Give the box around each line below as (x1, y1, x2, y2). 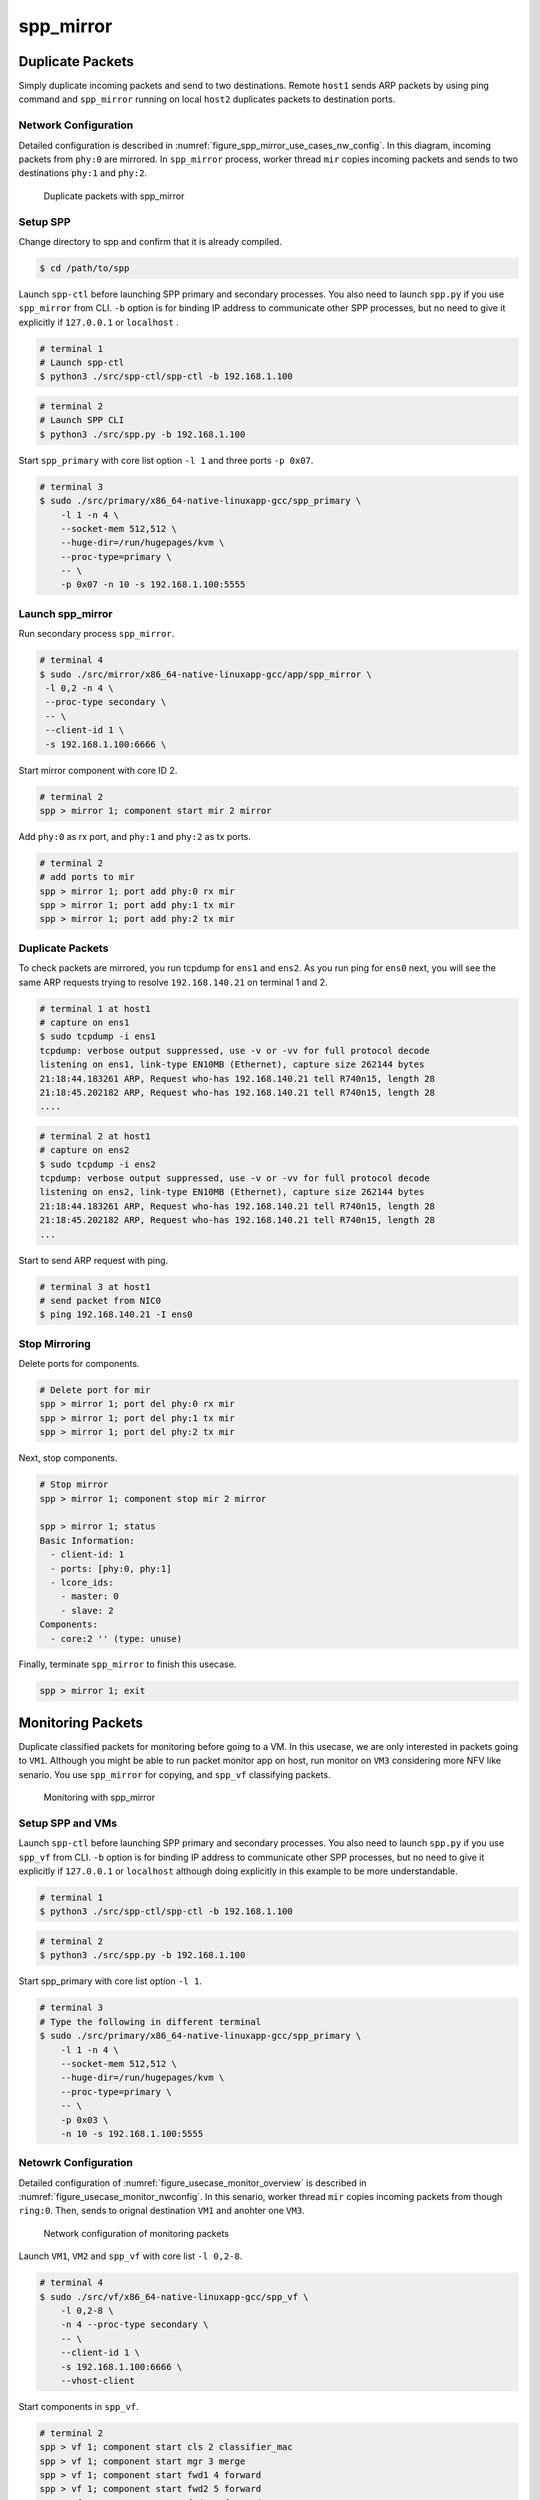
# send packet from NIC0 (39, 1295, 162, 1306)
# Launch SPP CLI (39, 415, 125, 426)
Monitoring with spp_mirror (43, 1791, 156, 1804)
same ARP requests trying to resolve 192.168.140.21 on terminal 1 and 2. (18, 976, 329, 988)
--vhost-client (60, 2375, 135, 2386)
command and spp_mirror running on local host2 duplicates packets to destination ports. (18, 93, 396, 105)
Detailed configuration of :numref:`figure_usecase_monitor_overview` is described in (18, 2176, 367, 2189)
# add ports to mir (39, 871, 135, 883)
